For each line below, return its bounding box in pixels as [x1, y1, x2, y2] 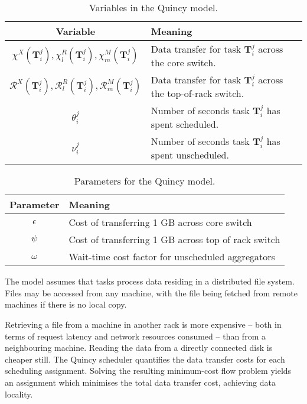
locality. [5, 387, 33, 400]
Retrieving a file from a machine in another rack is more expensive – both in [5, 318, 282, 330]
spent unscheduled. [151, 148, 229, 162]
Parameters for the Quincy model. [74, 174, 215, 188]
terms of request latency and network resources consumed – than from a [5, 329, 266, 342]
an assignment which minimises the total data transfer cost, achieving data [5, 376, 276, 388]
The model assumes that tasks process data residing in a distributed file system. [5, 275, 295, 287]
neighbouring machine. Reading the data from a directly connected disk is [5, 341, 273, 354]
